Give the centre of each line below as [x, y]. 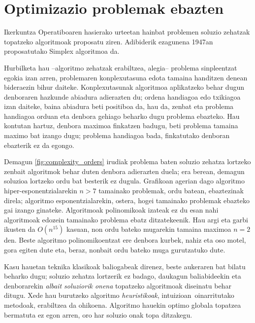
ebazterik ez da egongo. [39, 145]
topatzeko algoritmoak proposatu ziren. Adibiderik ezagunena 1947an [109, 41]
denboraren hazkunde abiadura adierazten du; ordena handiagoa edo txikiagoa [122, 96]
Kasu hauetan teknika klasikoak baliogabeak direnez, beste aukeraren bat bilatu [125, 266]
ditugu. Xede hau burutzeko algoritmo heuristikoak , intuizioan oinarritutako [119, 295]
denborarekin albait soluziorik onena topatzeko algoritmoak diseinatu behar [118, 285]
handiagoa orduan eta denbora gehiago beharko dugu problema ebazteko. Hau [122, 116]
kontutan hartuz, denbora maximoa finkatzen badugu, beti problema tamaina [121, 126]
